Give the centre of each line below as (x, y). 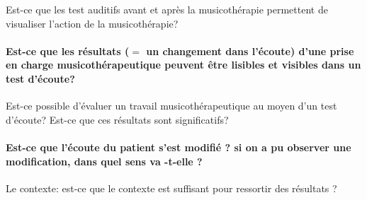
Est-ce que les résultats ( (68, 51)
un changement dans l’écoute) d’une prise (250, 51)
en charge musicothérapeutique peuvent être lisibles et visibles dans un (183, 65)
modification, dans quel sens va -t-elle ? (104, 161)
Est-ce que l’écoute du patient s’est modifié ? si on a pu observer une (179, 147)
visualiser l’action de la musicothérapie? (92, 23)
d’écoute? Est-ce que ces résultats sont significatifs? (117, 119)
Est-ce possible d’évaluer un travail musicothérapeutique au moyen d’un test (171, 106)
